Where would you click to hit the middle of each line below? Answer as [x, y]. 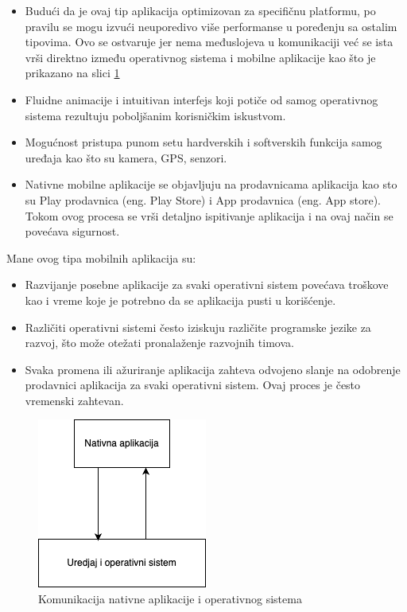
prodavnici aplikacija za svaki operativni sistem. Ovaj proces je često [193, 385]
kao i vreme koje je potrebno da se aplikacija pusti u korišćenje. [180, 300]
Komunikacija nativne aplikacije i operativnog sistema [170, 599]
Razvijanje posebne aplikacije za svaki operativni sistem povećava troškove [207, 285]
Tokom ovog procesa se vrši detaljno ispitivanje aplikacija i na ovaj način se [209, 215]
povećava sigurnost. [72, 231]
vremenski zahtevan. [74, 400]
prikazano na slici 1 [72, 73]
